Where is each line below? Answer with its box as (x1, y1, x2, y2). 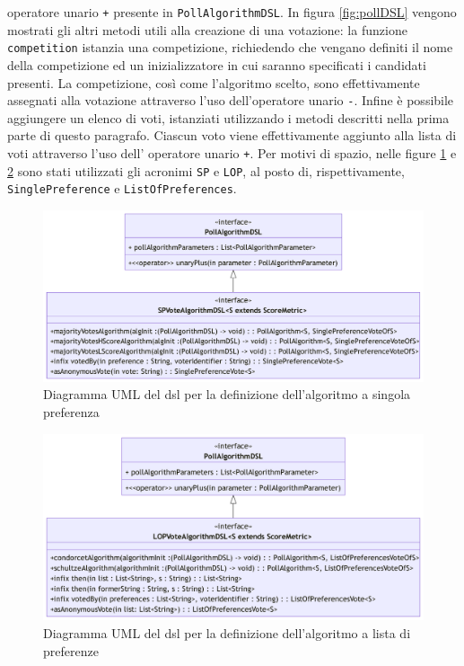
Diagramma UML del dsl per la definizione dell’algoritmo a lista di (43, 624, 411, 643)
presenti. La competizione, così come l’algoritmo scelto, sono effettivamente (7, 73, 420, 92)
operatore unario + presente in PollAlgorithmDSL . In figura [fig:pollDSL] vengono (7, 3, 457, 21)
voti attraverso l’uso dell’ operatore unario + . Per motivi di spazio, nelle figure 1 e (7, 143, 457, 162)
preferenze (43, 641, 99, 660)
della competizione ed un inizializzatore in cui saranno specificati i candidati (7, 55, 426, 74)
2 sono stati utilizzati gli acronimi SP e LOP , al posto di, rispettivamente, (7, 161, 405, 180)
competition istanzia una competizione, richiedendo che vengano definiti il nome (7, 38, 453, 57)
